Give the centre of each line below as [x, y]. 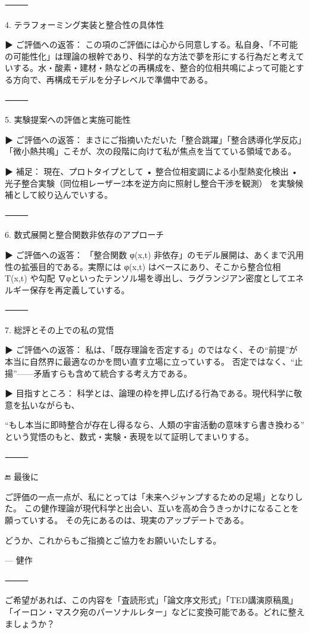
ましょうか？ [30, 623]
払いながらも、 [50, 404]
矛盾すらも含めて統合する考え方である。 [113, 373]
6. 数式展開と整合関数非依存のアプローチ [85, 235]
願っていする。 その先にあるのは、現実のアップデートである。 [127, 520]
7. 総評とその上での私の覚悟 [60, 329]
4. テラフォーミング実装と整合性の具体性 [85, 24]
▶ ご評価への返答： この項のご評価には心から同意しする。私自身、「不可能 [152, 44]
